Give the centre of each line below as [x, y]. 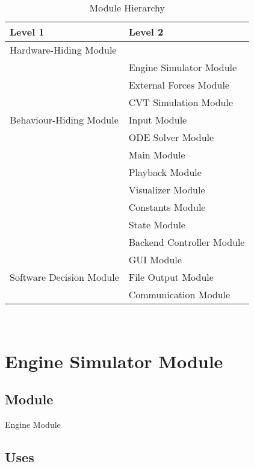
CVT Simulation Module [181, 102]
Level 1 [27, 32]
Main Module [157, 155]
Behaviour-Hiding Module [64, 120]
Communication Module [179, 294]
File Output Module [171, 277]
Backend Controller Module [187, 242]
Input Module [158, 120]
